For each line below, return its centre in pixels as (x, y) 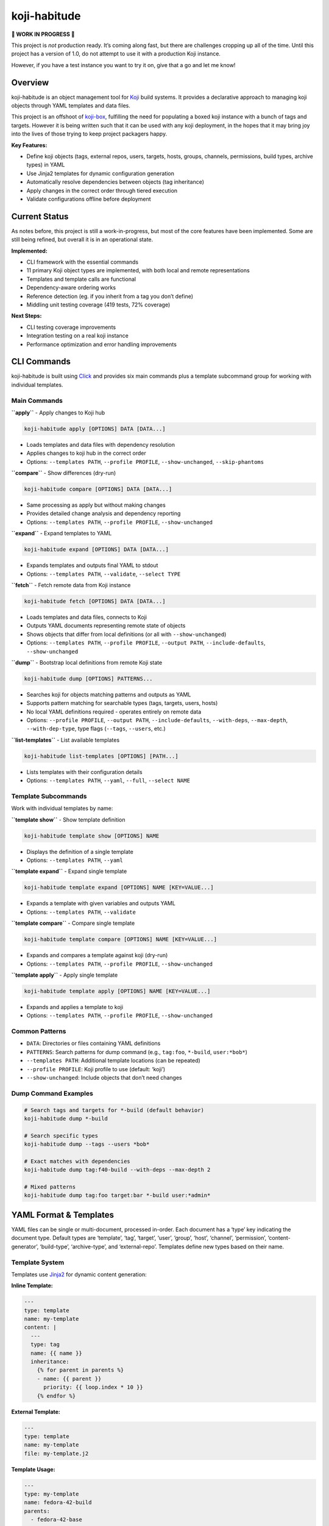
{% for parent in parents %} (80, 1370)
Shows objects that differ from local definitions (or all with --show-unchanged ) (126, 634)
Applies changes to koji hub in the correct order (86, 453)
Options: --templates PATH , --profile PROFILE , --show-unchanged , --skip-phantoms (145, 461)
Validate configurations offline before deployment (89, 199)
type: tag (45, 1345)
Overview (30, 82)
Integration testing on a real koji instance (78, 336)
